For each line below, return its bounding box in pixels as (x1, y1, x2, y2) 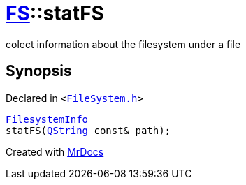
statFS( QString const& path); (6, 124, 171, 136)
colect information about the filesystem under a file (6, 38, 241, 50)
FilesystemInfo (6, 113, 89, 125)
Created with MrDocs (6, 145, 104, 158)
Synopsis (6, 62, 72, 80)
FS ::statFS (6, 1, 104, 25)
